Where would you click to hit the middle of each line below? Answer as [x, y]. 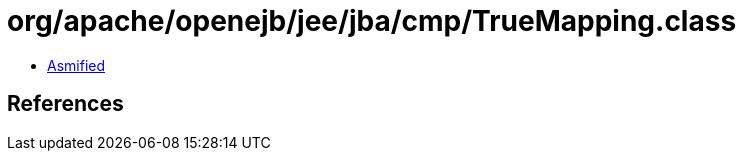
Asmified [76, 65]
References [65, 104]
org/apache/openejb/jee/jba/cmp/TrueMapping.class [372, 21]
